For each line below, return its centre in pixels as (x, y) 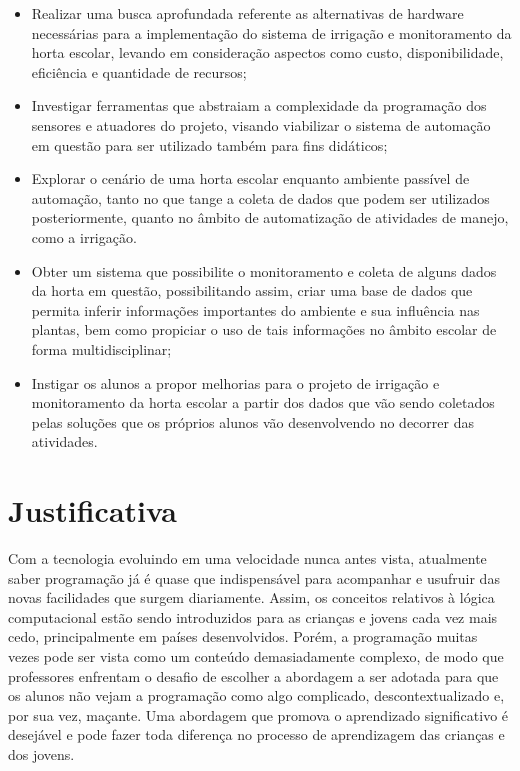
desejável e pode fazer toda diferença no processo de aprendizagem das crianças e (256, 734)
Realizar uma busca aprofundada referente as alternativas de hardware (247, 13)
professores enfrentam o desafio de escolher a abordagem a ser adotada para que (253, 675)
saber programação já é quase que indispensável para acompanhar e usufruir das (254, 577)
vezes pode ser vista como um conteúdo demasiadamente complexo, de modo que (256, 655)
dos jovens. (41, 753)
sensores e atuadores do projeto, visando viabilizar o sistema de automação (261, 124)
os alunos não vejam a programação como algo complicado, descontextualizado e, (256, 695)
